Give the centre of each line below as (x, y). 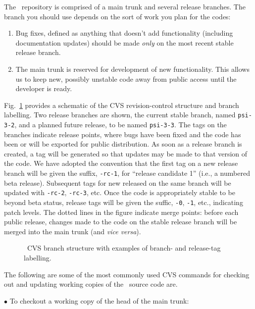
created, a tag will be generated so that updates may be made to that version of (126, 153)
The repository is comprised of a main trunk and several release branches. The (125, 6)
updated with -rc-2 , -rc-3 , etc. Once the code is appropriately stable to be (120, 192)
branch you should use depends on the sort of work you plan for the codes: (117, 16)
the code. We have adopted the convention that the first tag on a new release (121, 163)
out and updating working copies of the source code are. (91, 284)
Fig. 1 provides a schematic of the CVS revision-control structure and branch (122, 105)
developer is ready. (44, 88)
